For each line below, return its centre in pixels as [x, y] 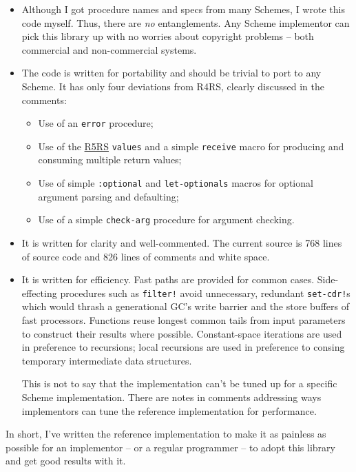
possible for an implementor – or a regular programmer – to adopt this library [170, 447]
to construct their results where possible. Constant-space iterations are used [182, 333]
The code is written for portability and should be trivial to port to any [171, 73]
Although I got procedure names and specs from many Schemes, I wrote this [183, 9]
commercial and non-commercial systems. [109, 49]
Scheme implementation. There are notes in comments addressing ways [171, 397]
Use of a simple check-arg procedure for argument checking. [166, 219]
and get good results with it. [66, 461]
